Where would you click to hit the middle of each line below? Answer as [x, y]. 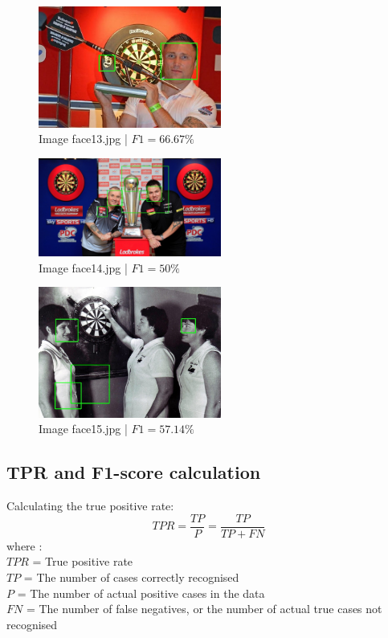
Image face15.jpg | [83, 429]
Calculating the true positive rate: [90, 506]
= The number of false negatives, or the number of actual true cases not [204, 609]
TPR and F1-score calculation [134, 472]
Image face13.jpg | [83, 139]
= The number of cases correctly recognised [131, 577]
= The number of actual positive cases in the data [141, 593]
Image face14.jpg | [83, 267]
